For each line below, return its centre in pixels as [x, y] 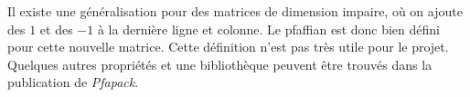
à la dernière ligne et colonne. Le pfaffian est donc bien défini [268, 29]
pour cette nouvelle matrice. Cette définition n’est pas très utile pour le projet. [228, 47]
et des [56, 29]
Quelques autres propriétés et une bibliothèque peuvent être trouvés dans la [220, 64]
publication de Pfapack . [73, 82]
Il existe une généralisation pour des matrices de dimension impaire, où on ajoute [235, 11]
